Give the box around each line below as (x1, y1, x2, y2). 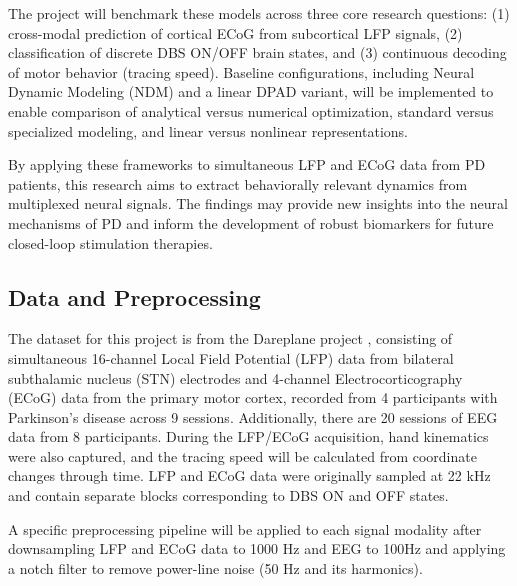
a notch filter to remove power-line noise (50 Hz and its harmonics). (8, 557, 423, 578)
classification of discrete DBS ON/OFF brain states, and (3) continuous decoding (8, 42, 507, 63)
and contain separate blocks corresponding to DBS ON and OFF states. (8, 485, 449, 506)
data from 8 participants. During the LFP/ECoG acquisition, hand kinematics (8, 426, 489, 447)
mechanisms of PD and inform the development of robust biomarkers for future (8, 212, 494, 233)
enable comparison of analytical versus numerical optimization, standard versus (8, 100, 494, 121)
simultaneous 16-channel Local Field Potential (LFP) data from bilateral (8, 347, 454, 368)
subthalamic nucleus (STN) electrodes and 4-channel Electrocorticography (8, 367, 463, 388)
